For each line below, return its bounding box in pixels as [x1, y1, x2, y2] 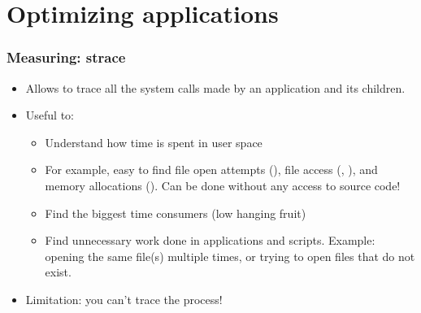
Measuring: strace [7, 47, 126, 67]
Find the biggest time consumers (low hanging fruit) [45, 204, 306, 221]
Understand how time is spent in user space [45, 133, 263, 150]
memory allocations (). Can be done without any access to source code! [45, 176, 401, 193]
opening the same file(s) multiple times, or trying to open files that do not [45, 247, 415, 264]
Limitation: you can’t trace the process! [25, 290, 223, 307]
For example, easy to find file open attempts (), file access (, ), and [45, 161, 378, 178]
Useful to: [25, 107, 74, 124]
